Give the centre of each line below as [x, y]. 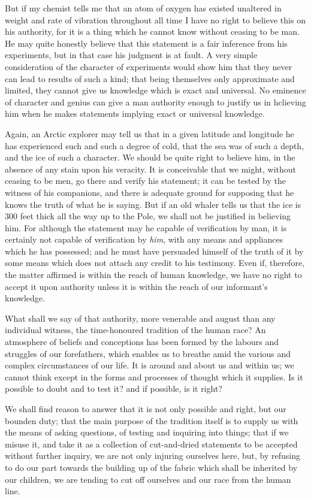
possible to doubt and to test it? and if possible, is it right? [114, 388]
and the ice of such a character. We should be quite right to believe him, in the [150, 157]
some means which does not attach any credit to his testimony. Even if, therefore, [155, 263]
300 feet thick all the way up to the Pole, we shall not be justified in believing [148, 216]
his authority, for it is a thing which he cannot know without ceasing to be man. [152, 31]
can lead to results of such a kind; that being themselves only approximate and [150, 78]
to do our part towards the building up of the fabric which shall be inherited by [151, 467]
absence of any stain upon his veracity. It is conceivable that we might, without [151, 169]
